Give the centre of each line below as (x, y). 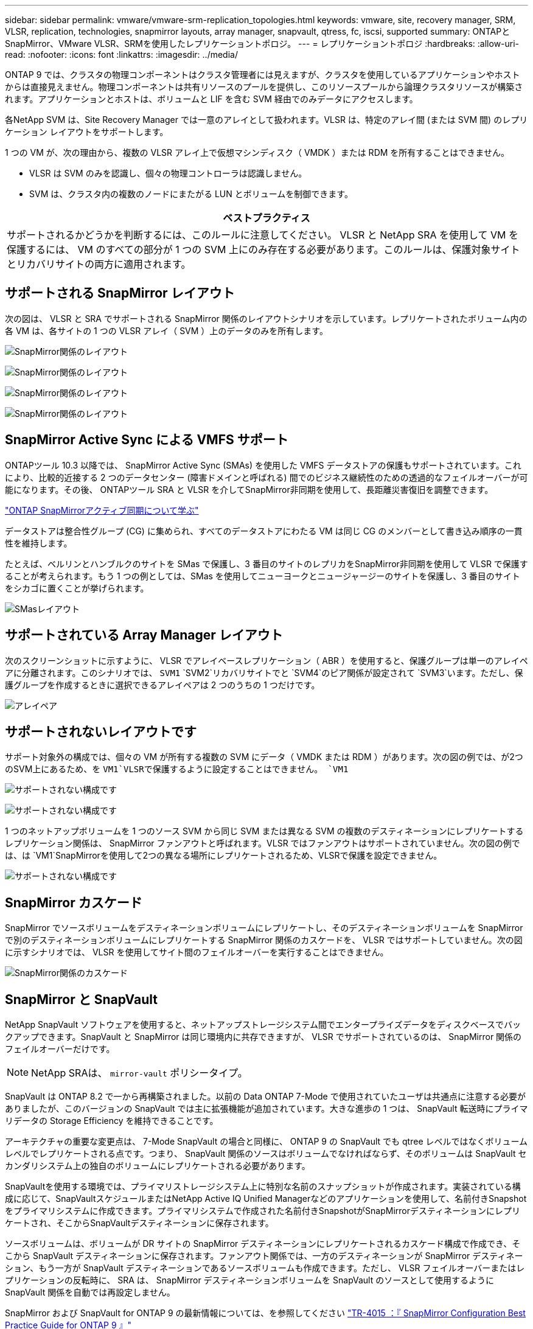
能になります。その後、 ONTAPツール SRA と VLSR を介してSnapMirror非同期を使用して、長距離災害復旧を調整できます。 (249, 489)
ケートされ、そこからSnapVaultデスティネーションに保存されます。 (139, 1223)
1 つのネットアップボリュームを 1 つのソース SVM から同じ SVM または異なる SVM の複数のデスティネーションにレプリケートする (264, 831)
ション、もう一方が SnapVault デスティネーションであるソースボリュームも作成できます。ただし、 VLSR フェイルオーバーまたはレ (265, 1268)
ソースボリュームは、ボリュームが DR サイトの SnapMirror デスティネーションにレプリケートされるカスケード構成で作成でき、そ (263, 1244)
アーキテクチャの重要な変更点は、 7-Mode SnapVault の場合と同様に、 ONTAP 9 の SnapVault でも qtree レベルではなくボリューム (266, 1142)
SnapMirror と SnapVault (81, 999)
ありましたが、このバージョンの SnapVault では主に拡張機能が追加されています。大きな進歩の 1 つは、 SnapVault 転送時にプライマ (266, 1109)
